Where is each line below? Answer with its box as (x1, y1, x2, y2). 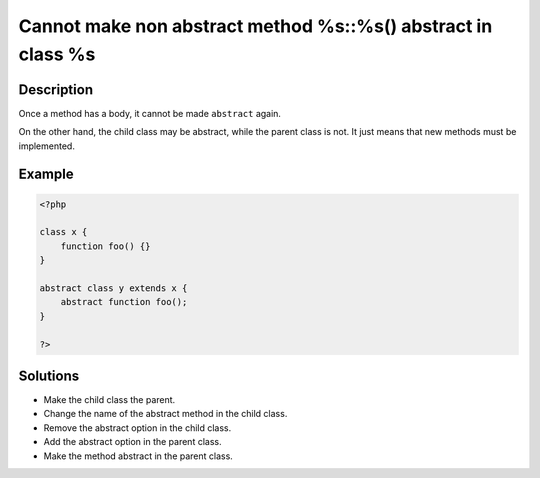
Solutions (18, 367, 80, 384)
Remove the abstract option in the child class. (43, 421, 232, 434)
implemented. (18, 140, 75, 152)
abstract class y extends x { (39, 282, 188, 294)
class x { (39, 226, 88, 238)
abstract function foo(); (60, 296, 188, 308)
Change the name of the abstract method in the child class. (43, 408, 288, 420)
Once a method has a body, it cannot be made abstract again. (18, 107, 282, 119)
